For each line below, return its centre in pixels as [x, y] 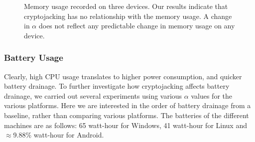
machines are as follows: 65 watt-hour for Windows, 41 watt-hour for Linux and [126, 125]
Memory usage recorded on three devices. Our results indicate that [126, 6]
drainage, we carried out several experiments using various [93, 95]
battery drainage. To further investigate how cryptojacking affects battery [117, 86]
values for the [212, 95]
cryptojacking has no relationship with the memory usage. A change [128, 16]
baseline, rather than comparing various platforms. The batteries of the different [127, 115]
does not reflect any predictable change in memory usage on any [137, 26]
